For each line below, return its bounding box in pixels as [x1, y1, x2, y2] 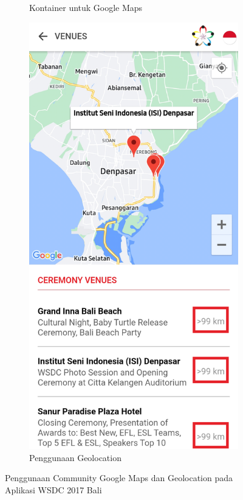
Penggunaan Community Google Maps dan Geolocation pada [5, 471, 233, 484]
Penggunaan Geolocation [29, 451, 122, 464]
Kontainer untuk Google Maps [29, 1, 143, 13]
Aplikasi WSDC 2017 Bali [5, 484, 102, 496]
